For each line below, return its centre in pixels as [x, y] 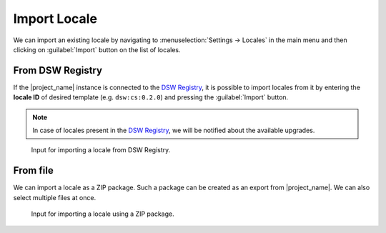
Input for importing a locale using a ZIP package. [103, 214]
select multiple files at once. [55, 197]
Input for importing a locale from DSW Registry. [101, 150]
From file [33, 170]
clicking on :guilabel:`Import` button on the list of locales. [97, 49]
